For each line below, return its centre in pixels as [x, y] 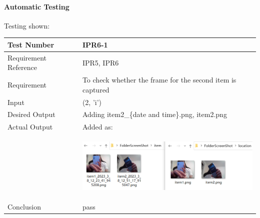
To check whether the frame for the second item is [159, 80]
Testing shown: [27, 25]
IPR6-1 [95, 44]
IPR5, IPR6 [100, 62]
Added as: [97, 127]
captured [96, 89]
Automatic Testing [37, 6]
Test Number [31, 44]
